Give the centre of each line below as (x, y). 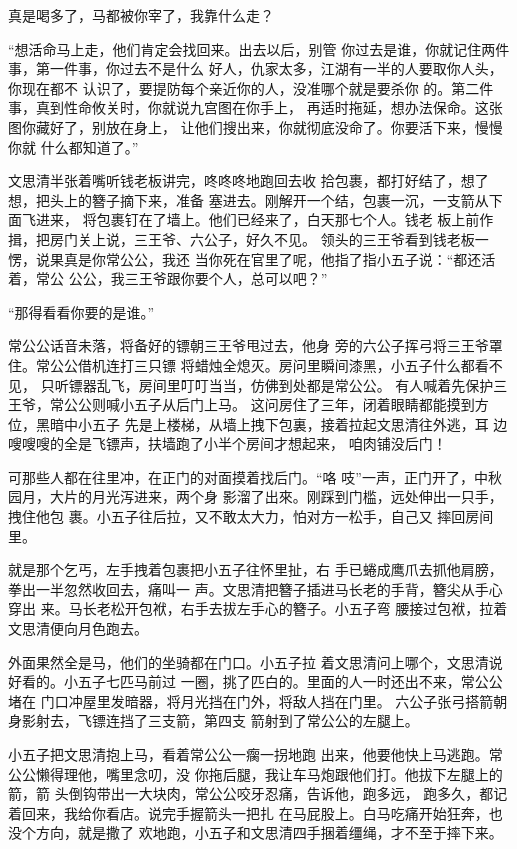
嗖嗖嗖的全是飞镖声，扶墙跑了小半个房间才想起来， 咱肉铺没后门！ (227, 443)
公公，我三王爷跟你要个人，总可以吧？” (198, 278)
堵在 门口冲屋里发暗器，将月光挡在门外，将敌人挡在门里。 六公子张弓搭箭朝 (258, 700)
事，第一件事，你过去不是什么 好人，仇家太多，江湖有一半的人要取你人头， (255, 68)
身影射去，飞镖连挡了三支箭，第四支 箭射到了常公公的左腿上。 (213, 720)
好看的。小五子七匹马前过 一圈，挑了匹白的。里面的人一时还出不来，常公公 (255, 681)
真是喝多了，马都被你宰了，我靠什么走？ (141, 15)
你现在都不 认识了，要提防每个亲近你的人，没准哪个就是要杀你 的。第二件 (251, 87)
